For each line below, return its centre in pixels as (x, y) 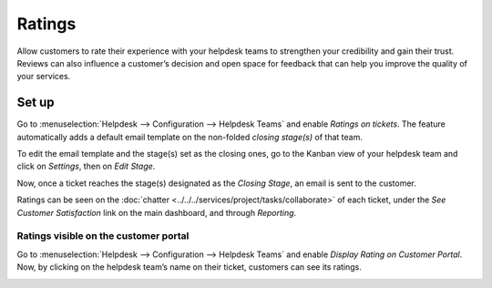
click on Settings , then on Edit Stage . (86, 166)
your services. (44, 77)
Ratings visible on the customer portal (103, 236)
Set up (36, 103)
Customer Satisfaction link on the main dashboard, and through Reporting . (157, 212)
